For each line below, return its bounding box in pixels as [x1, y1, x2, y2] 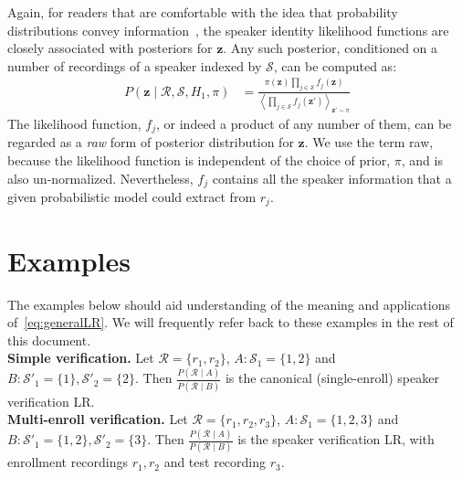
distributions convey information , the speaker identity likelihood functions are [7, 20, 449, 39]
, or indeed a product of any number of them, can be [156, 113, 452, 133]
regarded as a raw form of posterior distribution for [7, 133, 294, 152]
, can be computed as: [273, 56, 397, 75]
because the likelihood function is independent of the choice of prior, [7, 150, 391, 169]
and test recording [163, 452, 267, 472]
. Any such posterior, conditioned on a [223, 38, 438, 58]
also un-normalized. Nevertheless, [7, 168, 194, 187]
